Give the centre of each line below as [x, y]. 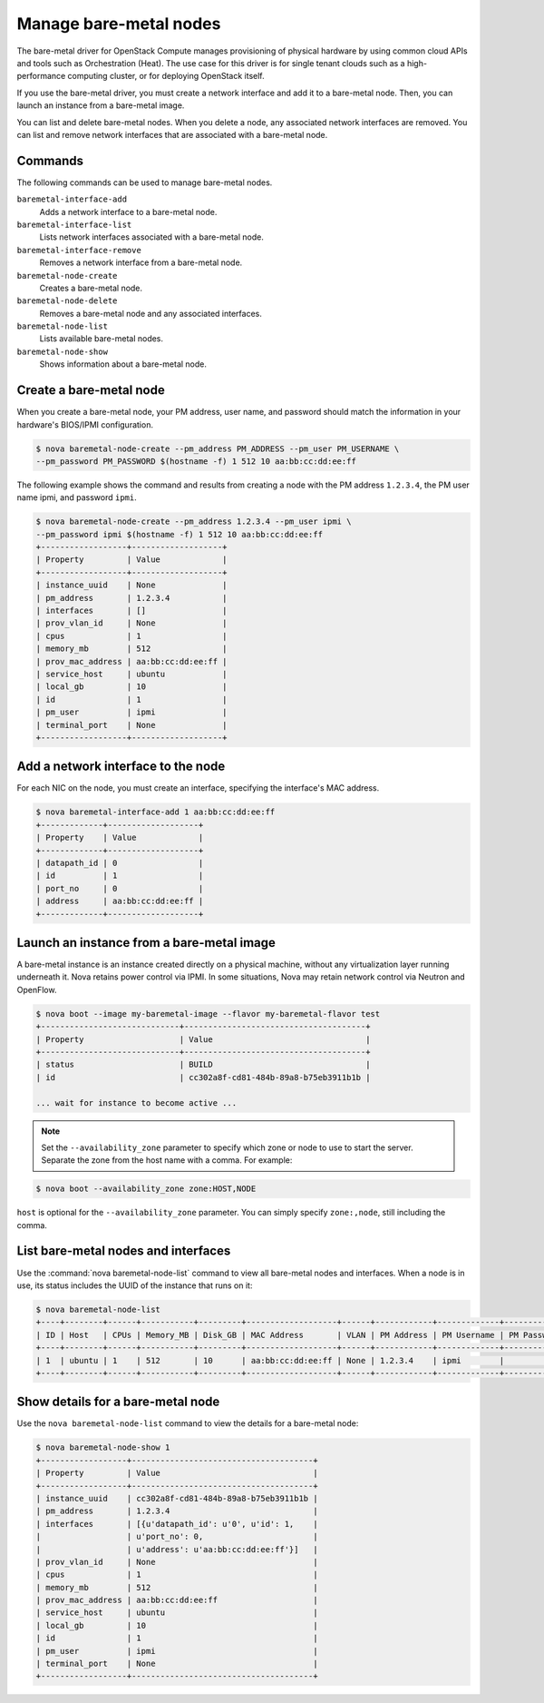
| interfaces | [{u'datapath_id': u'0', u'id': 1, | [177, 1524]
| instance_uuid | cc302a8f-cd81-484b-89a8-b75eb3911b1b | [177, 1498]
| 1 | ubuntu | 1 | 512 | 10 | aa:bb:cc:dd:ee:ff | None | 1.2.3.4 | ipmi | [270, 1360]
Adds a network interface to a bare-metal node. [128, 212]
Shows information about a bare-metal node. [123, 364]
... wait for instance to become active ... [136, 1103]
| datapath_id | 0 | [120, 863]
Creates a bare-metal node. [91, 288]
